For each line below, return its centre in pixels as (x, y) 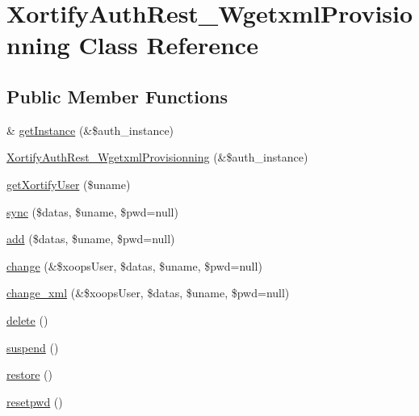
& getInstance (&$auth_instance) (90, 130)
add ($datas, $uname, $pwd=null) (91, 239)
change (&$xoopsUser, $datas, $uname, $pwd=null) (134, 265)
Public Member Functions (117, 96)
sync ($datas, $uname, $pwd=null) (92, 211)
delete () (27, 319)
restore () (29, 374)
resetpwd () (35, 401)
